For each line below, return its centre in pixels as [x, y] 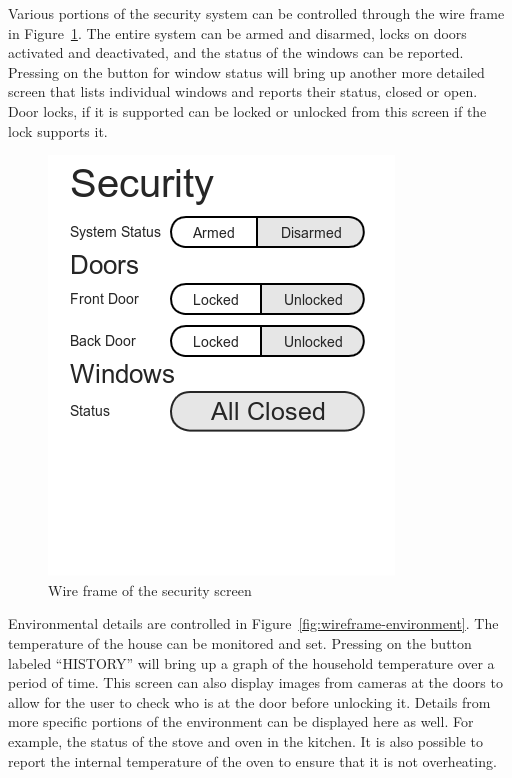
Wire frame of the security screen [150, 589]
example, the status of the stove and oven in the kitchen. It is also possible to [245, 740]
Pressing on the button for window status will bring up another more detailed [246, 71]
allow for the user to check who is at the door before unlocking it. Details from [249, 701]
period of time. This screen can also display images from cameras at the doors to [255, 682]
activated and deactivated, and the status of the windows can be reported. [236, 52]
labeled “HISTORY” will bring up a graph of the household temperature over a [251, 662]
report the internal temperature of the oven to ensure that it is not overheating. [252, 760]
